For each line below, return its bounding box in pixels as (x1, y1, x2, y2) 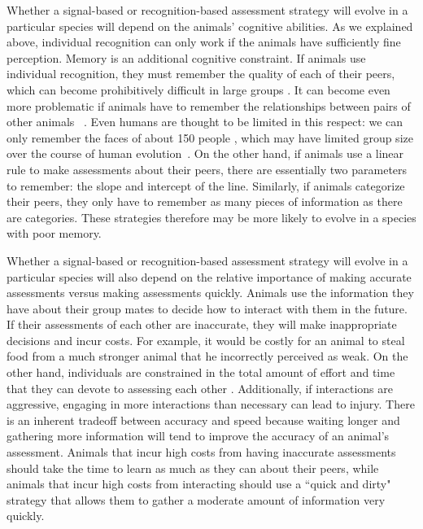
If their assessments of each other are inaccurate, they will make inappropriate (7, 316, 397, 333)
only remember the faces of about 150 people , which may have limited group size (7, 129, 413, 146)
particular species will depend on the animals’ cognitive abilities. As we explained (7, 17, 413, 34)
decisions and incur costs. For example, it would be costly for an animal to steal (7, 331, 405, 348)
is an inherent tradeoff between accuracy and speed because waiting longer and (7, 411, 400, 428)
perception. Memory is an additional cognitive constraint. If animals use (7, 49, 366, 66)
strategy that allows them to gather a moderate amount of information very (7, 491, 386, 508)
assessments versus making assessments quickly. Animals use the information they (7, 284, 414, 301)
